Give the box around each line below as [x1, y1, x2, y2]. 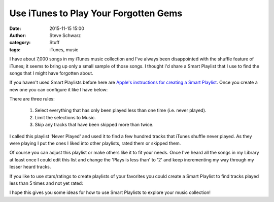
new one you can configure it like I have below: [9, 86, 108, 92]
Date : [9, 25, 21, 31]
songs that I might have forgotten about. [9, 70, 93, 76]
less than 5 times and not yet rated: [9, 180, 83, 186]
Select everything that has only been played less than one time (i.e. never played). [35, 107, 207, 114]
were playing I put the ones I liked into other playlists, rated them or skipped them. [9, 140, 181, 147]
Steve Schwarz [49, 32, 81, 38]
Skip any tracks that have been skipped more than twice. [35, 122, 154, 128]
